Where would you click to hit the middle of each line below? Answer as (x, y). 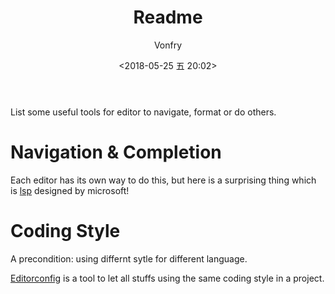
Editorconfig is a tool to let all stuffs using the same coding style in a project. (167, 278)
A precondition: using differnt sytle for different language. (129, 258)
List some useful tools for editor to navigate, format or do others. (143, 112)
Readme (168, 17)
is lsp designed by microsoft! (70, 190)
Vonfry (168, 45)
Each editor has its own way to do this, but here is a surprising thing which (163, 180)
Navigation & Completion (116, 152)
